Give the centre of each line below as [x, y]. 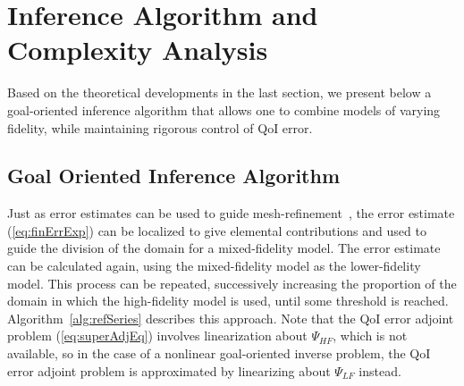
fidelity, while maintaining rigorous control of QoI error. [160, 127]
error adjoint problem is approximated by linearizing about [169, 370]
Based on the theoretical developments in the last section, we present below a [219, 92]
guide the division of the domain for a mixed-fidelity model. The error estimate [224, 248]
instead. [380, 370]
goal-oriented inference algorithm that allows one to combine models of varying [224, 109]
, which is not [370, 336]
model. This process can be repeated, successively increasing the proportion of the [232, 283]
